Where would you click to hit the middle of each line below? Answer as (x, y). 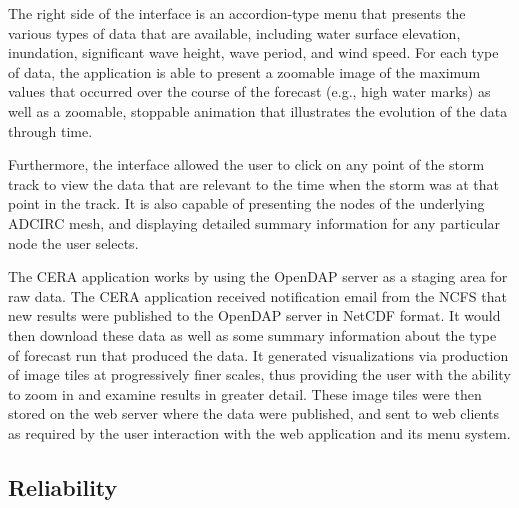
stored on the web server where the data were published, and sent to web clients (253, 413)
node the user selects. (73, 242)
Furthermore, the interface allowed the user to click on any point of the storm (246, 164)
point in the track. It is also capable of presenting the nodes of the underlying (246, 203)
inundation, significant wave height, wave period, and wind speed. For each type (253, 52)
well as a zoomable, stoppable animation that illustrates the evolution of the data (258, 110)
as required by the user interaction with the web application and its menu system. (259, 432)
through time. (50, 130)
